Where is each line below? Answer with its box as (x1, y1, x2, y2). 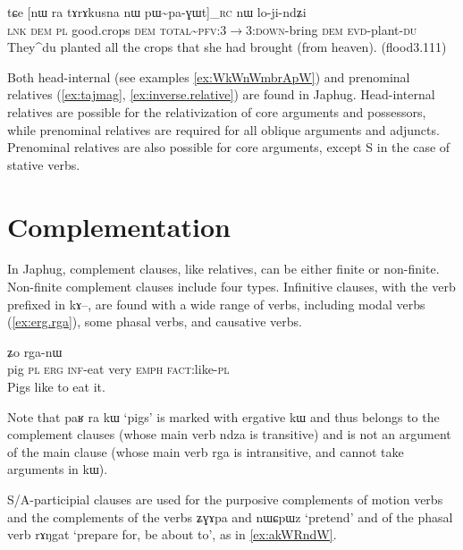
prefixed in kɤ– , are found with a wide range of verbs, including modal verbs (7, 294, 425, 313)
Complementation (7, 207, 231, 244)
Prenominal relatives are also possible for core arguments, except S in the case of (7, 138, 450, 157)
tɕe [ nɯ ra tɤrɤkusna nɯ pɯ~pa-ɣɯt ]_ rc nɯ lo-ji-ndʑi (7, 3, 307, 21)
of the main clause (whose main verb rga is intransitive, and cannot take (7, 442, 404, 461)
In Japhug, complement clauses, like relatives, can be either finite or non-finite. (7, 259, 440, 278)
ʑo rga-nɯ (7, 342, 63, 360)
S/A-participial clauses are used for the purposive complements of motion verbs (7, 490, 443, 508)
